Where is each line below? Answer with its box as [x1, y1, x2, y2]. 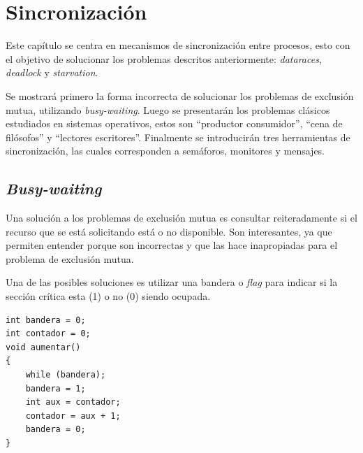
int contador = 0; [6, 329, 91, 339]
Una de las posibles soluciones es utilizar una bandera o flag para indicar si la [6, 275, 338, 289]
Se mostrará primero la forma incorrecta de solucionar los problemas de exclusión [6, 88, 354, 103]
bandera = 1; [25, 383, 86, 394]
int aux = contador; [25, 397, 121, 408]
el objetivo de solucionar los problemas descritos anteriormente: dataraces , [6, 51, 322, 66]
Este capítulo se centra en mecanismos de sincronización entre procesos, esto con [6, 38, 350, 52]
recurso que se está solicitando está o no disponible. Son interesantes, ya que [6, 224, 332, 238]
